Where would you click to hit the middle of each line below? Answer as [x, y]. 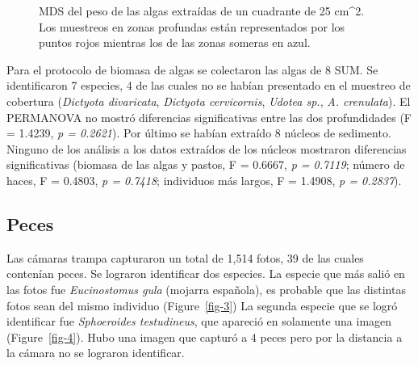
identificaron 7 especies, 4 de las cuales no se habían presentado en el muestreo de [209, 85]
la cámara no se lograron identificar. [96, 353]
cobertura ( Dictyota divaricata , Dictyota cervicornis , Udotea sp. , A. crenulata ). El [209, 101]
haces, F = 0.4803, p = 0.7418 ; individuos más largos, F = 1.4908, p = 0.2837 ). [204, 180]
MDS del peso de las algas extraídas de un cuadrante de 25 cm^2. [202, 11]
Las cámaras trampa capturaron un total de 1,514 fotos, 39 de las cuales [185, 257]
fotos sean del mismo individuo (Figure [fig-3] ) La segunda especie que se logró [202, 305]
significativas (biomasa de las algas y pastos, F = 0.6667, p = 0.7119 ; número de [206, 164]
